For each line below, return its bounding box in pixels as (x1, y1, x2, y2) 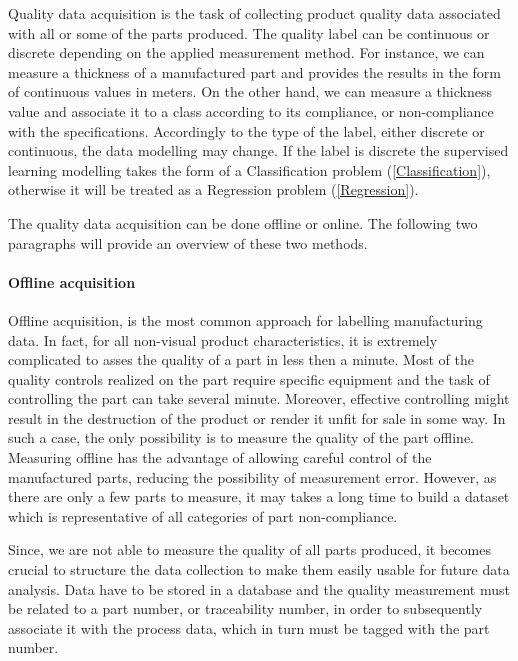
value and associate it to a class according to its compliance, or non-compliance (8, 100, 494, 121)
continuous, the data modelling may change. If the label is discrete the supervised (8, 140, 509, 161)
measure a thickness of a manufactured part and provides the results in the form (8, 61, 502, 82)
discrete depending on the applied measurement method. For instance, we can (8, 42, 485, 63)
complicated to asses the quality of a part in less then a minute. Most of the (8, 349, 474, 370)
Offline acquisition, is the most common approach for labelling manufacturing (8, 309, 483, 330)
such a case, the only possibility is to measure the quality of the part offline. (8, 427, 475, 448)
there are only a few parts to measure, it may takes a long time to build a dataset (8, 486, 510, 507)
